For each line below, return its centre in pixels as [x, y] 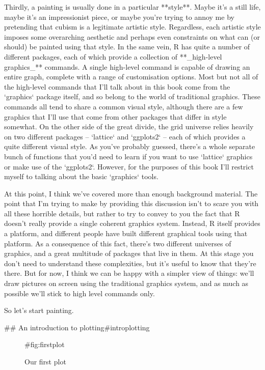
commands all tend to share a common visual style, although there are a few [124, 106]
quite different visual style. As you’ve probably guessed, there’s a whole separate [130, 146]
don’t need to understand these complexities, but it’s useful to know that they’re [130, 263]
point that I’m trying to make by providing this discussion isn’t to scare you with [131, 203]
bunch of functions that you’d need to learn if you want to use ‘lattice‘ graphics [128, 156]
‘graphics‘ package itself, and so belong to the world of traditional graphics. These [132, 96]
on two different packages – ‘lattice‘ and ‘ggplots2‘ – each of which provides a [125, 136]
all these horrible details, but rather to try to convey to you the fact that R [122, 213]
